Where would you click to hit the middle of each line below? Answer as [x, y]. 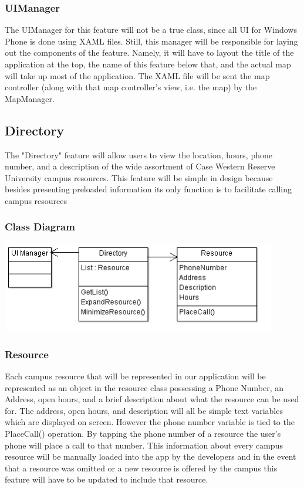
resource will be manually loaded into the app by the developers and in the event [151, 456]
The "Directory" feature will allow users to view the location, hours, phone [139, 154]
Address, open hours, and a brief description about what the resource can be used [152, 399]
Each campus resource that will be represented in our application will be [135, 376]
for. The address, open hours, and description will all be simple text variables [144, 410]
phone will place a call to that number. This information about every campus [144, 445]
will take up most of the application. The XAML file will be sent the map [137, 75]
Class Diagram [40, 227]
